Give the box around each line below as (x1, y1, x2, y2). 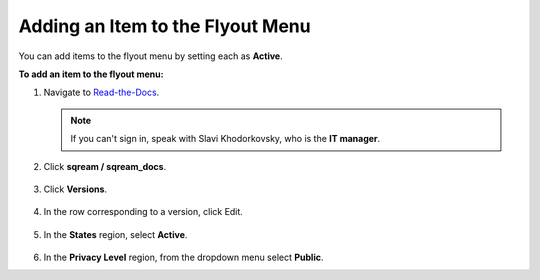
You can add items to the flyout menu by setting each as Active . (18, 50, 284, 62)
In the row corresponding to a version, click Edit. (43, 206, 244, 218)
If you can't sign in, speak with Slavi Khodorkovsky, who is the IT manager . (70, 133, 381, 145)
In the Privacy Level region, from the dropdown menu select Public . (43, 251, 324, 264)
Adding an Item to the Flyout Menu (18, 15, 311, 37)
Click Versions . (43, 183, 108, 195)
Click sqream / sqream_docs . (43, 160, 167, 172)
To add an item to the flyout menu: (18, 68, 164, 80)
